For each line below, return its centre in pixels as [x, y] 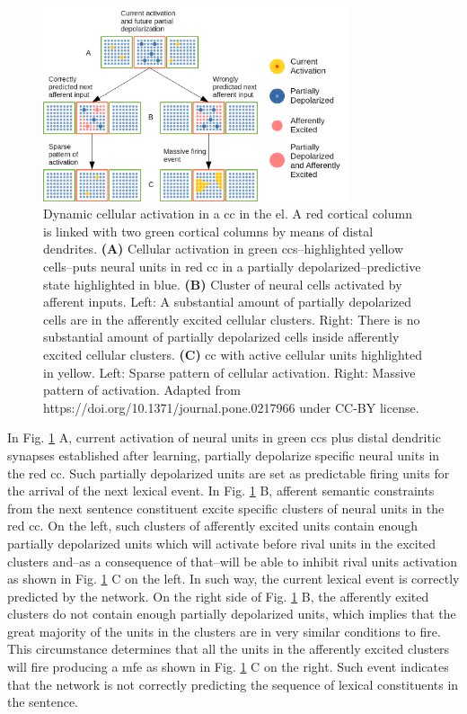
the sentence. [43, 702]
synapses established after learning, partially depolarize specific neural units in [224, 455]
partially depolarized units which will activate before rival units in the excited [222, 543]
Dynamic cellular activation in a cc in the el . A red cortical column [228, 214]
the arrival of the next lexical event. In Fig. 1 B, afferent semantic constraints [221, 491]
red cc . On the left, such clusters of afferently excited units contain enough [212, 526]
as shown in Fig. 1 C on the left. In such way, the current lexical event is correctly [233, 579]
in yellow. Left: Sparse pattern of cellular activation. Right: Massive [229, 372]
